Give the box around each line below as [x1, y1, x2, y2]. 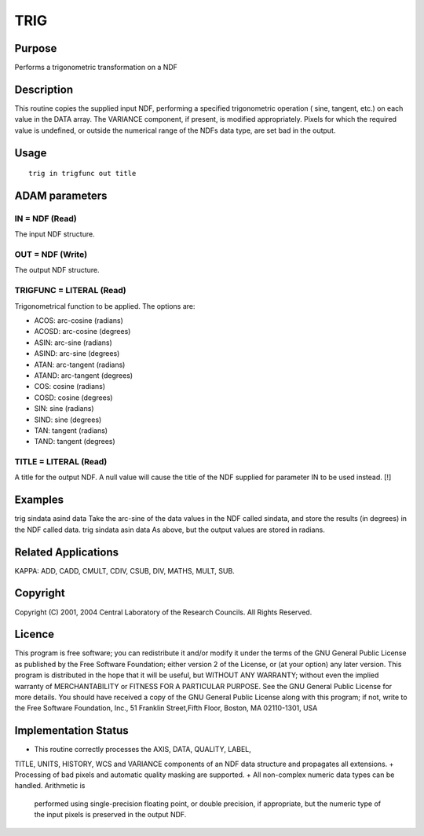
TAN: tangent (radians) [34, 425, 108, 435]
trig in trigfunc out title [28, 169, 137, 178]
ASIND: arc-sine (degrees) [34, 349, 120, 358]
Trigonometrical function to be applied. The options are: [14, 301, 196, 310]
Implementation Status [14, 724, 129, 738]
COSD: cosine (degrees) [34, 393, 113, 402]
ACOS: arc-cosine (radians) [34, 315, 123, 325]
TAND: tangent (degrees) [34, 437, 115, 446]
